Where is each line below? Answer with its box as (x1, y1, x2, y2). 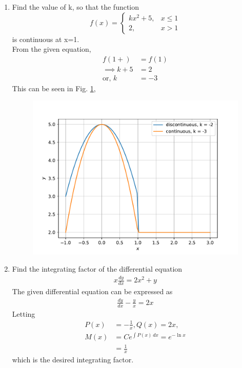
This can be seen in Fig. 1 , (12, 83, 96, 93)
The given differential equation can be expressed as (12, 285, 173, 296)
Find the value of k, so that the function (12, 2, 139, 12)
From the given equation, (12, 44, 91, 54)
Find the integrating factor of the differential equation (12, 263, 183, 274)
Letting (12, 308, 35, 319)
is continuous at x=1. (12, 33, 79, 44)
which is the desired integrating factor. (12, 354, 134, 365)
